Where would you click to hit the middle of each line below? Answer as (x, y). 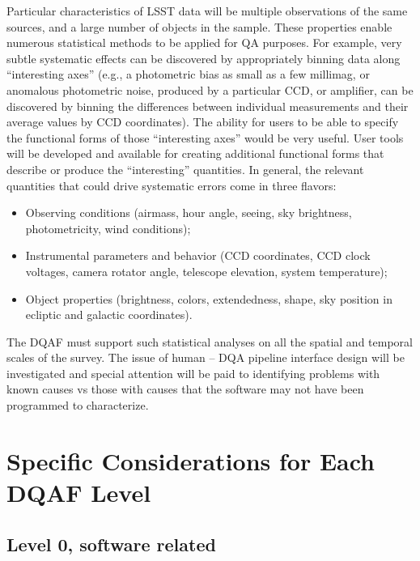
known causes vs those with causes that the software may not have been (185, 389)
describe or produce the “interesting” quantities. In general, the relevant (185, 169)
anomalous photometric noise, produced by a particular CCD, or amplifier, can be (210, 89)
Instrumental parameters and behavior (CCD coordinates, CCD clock (198, 255)
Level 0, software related (111, 544)
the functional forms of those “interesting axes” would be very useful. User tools (205, 137)
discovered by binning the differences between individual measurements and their (208, 106)
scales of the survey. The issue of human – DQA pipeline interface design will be (206, 357)
